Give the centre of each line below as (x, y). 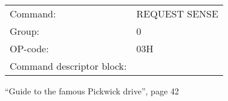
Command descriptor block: (68, 66)
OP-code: (29, 48)
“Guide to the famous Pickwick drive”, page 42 (92, 91)
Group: (25, 31)
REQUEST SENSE (177, 14)
